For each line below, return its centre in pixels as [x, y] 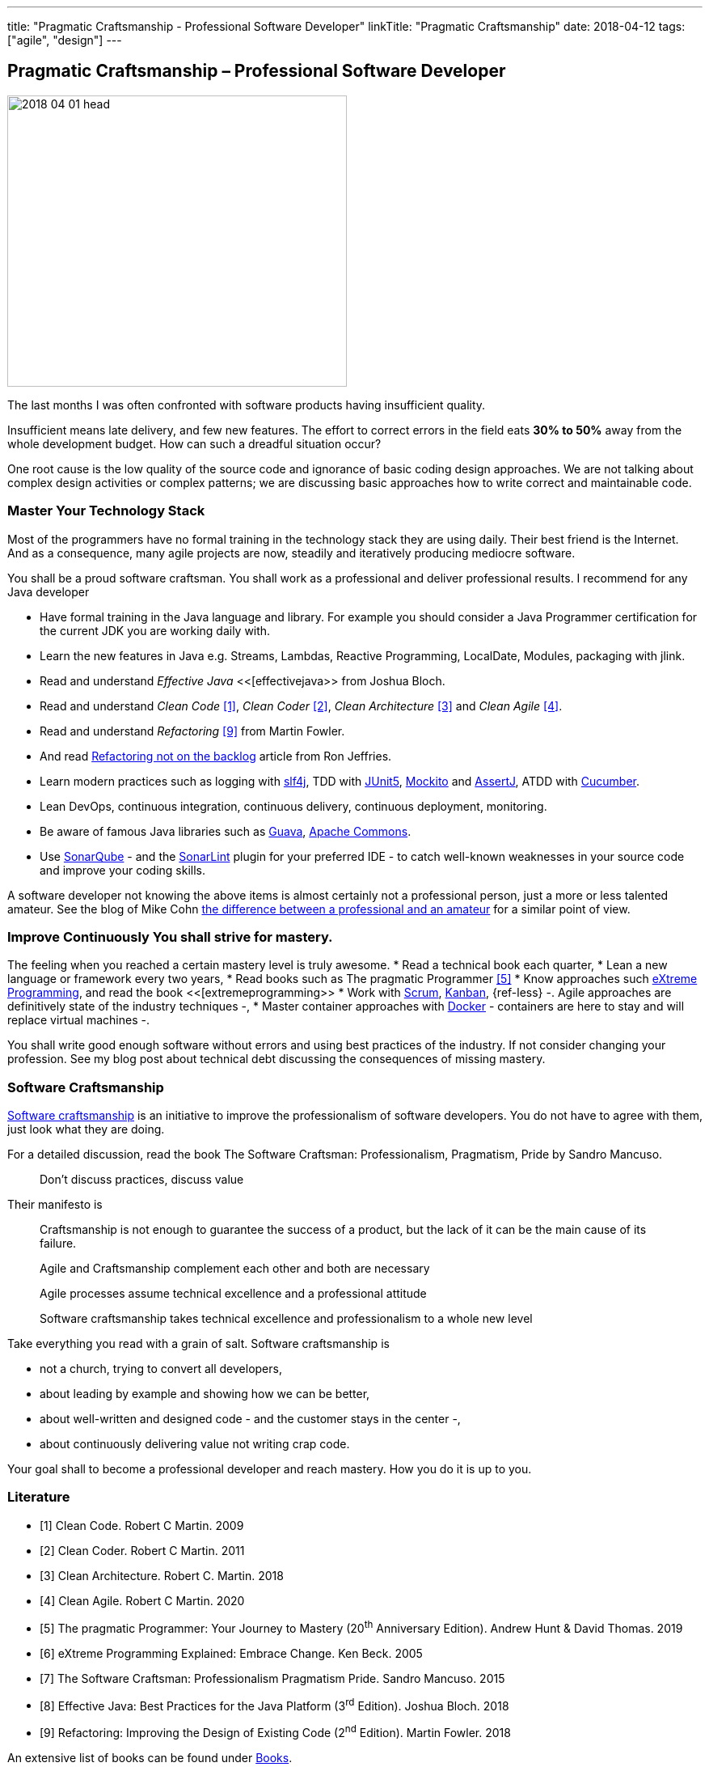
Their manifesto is [55, 1205]
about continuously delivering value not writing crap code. [195, 1444]
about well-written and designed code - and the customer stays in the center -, [250, 1419]
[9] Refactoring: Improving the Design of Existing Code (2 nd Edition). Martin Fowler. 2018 [275, 1731]
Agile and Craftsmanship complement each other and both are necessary [235, 1269]
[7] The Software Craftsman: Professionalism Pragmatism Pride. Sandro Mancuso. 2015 [272, 1678]
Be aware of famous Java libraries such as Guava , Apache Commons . [226, 831]
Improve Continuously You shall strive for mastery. [170, 936]
